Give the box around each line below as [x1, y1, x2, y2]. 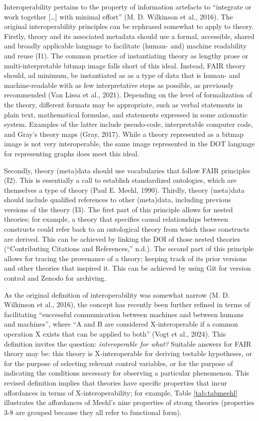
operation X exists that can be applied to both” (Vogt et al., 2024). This [4, 329, 226, 339]
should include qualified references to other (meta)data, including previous [4, 194, 231, 205]
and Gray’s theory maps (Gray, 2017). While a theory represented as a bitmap [4, 128, 244, 139]
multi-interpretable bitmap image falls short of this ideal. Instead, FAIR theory [4, 60, 246, 70]
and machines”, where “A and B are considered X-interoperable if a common [4, 319, 238, 329]
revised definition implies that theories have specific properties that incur [4, 377, 227, 388]
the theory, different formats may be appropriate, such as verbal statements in [4, 99, 243, 109]
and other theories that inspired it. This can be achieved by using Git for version [4, 263, 251, 273]
